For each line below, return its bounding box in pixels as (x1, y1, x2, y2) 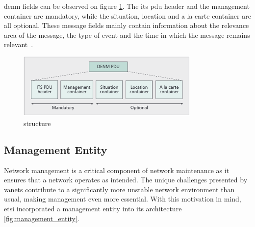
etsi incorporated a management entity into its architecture (4, 203, 182, 213)
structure (24, 118, 51, 128)
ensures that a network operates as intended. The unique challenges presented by (4, 175, 248, 185)
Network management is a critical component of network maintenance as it (4, 165, 229, 175)
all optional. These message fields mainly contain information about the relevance (4, 20, 249, 30)
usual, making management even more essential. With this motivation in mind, (4, 194, 241, 204)
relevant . (4, 39, 33, 50)
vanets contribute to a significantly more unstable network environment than (4, 184, 235, 194)
